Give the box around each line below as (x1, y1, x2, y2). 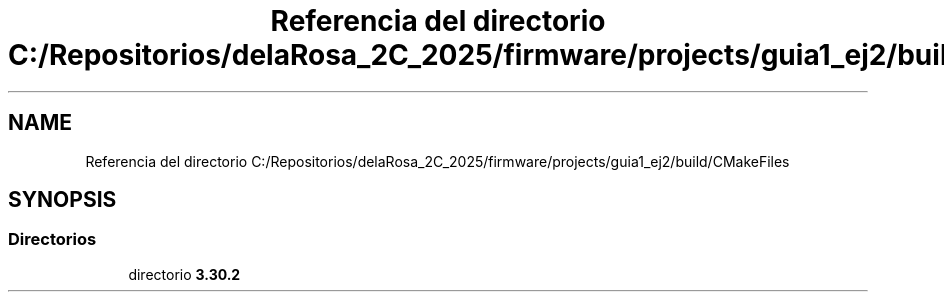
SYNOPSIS (8, 187, 117, 213)
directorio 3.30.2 (128, 265, 241, 283)
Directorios (8, 229, 97, 250)
